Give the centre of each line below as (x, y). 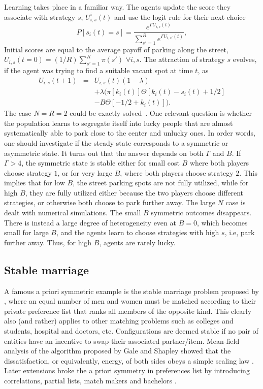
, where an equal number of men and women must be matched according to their (130, 301)
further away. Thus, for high (48, 242)
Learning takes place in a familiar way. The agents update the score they (118, 7)
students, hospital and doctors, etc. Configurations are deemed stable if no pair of (131, 331)
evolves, (245, 59)
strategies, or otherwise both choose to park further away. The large (110, 202)
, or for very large (85, 172)
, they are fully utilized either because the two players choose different (134, 192)
